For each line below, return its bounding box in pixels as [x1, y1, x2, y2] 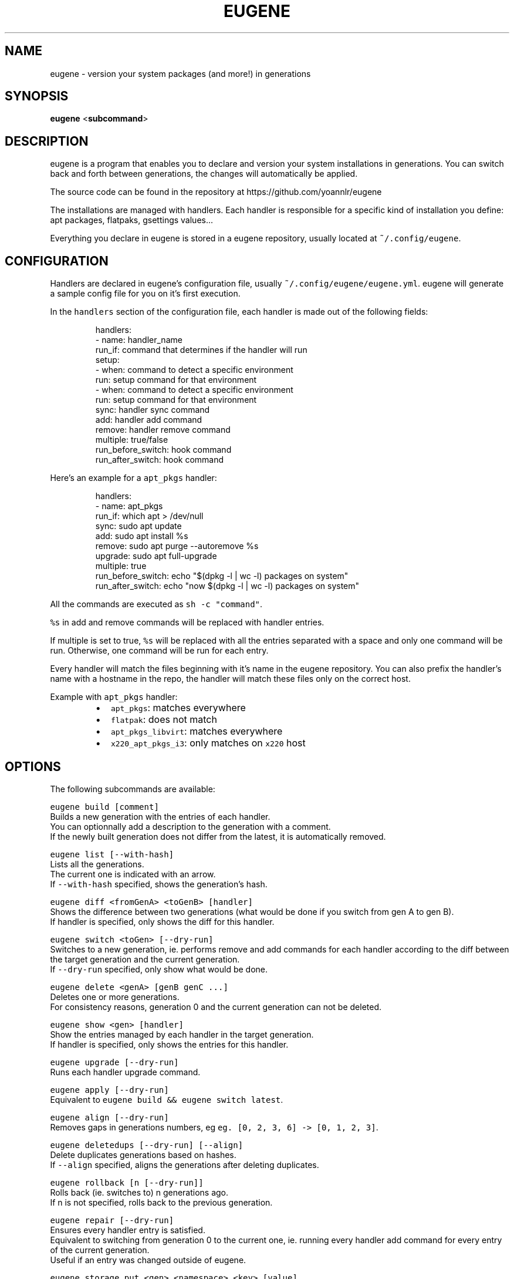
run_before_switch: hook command [95, 445, 232, 455]
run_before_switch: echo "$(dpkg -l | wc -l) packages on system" [95, 571, 349, 581]
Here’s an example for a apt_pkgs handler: [50, 473, 217, 483]
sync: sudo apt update [95, 521, 182, 531]
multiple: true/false [95, 435, 168, 445]
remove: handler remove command [95, 425, 231, 435]
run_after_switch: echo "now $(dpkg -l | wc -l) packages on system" [95, 581, 360, 591]
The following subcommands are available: [50, 783, 215, 794]
